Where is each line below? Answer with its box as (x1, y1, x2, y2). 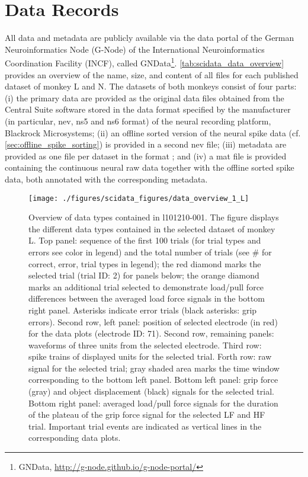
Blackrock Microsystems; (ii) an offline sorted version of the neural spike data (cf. (5, 126, 301, 139)
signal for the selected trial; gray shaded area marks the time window (28, 361, 280, 374)
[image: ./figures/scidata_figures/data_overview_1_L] (28, 194, 249, 203)
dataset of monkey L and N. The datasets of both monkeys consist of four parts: (5, 80, 297, 92)
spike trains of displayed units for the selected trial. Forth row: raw (28, 350, 272, 363)
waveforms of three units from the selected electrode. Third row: (28, 338, 262, 351)
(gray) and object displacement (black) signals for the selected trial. (28, 385, 274, 398)
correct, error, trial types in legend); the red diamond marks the (28, 257, 261, 270)
